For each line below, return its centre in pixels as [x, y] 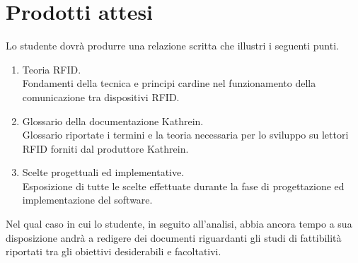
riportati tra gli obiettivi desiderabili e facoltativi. [114, 251]
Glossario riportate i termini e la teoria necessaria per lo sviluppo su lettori [185, 135]
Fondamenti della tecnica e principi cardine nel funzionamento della [169, 83]
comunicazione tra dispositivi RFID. [101, 97]
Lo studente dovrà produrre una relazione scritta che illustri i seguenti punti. [172, 46]
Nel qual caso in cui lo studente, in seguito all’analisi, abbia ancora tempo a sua [179, 224]
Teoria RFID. [52, 69]
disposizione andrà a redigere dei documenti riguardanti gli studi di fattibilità [174, 237]
